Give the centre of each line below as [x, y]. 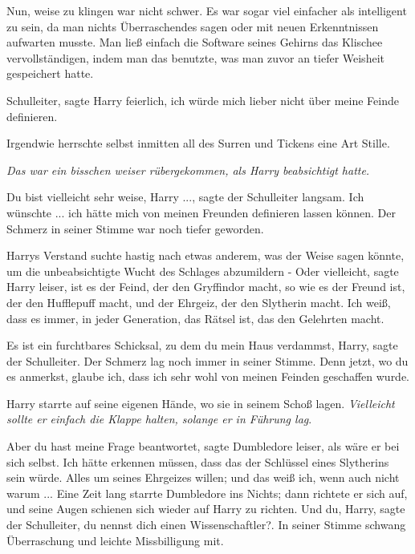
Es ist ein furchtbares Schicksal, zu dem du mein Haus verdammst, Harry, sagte [202, 345]
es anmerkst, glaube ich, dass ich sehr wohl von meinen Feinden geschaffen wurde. [208, 376]
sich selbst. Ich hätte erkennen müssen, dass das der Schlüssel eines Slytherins [198, 461]
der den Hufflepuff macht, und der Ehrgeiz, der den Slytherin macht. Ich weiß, [199, 302]
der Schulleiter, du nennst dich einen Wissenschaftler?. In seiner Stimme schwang [206, 525]
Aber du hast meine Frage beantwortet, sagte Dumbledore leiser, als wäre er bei [203, 446]
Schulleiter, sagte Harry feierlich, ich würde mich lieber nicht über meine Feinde [203, 100]
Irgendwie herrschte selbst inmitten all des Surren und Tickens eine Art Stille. [198, 143]
